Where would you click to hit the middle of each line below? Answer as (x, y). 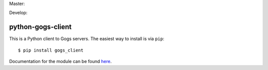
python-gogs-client (40, 27)
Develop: (18, 13)
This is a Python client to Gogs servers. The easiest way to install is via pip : (87, 39)
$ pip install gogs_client (51, 50)
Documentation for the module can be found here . (60, 62)
